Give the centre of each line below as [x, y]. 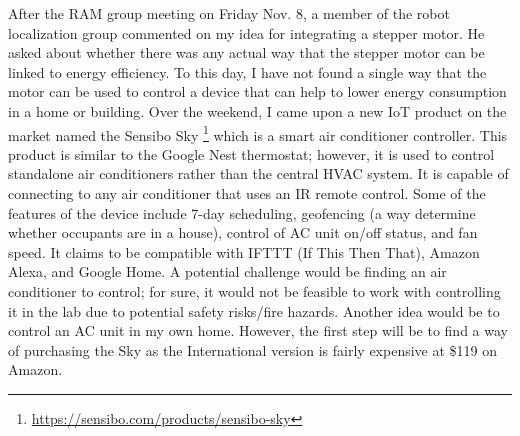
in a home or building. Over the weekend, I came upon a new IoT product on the [257, 110]
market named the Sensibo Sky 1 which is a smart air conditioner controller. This [258, 133]
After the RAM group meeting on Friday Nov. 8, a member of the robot [229, 13]
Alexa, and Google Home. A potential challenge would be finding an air [227, 271]
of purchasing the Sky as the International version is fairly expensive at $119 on [253, 349]
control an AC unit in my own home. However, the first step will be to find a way [258, 330]
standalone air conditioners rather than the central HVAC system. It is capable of [258, 173]
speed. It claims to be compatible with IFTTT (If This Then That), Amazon [244, 251]
